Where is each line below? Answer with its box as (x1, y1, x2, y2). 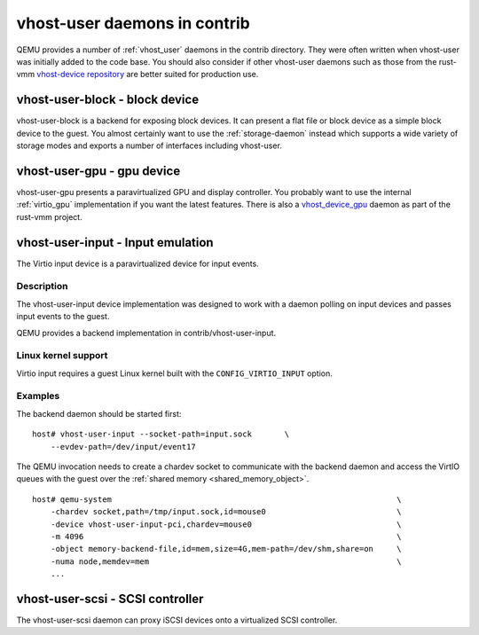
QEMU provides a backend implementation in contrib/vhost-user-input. (16, 327, 277, 338)
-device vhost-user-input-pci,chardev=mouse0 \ (50, 519, 402, 529)
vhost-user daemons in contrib (16, 13, 250, 33)
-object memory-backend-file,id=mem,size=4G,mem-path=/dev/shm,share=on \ (50, 544, 402, 554)
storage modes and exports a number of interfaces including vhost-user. (16, 140, 283, 151)
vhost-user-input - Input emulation (16, 235, 214, 250)
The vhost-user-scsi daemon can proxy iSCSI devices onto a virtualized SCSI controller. (16, 615, 338, 625)
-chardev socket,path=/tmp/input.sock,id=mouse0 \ (50, 506, 402, 517)
